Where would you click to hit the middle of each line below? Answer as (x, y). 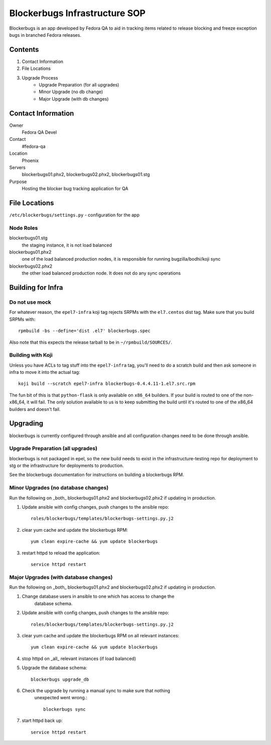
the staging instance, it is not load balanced (67, 245)
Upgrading (26, 423)
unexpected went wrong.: (61, 698)
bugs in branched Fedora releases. (45, 35)
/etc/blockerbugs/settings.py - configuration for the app (75, 215)
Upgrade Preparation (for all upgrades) (79, 85)
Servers (18, 168)
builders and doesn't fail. (35, 409)
